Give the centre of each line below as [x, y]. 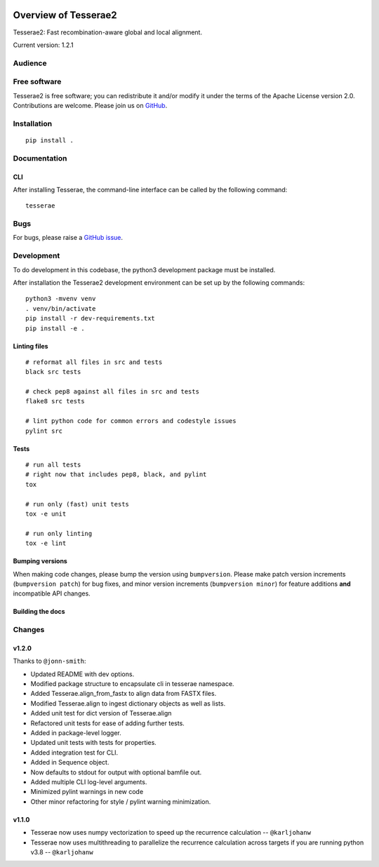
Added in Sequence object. [70, 762]
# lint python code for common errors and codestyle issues [131, 421]
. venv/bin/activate [61, 308]
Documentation [40, 158]
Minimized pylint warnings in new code [87, 792]
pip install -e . [55, 328]
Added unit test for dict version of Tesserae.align [101, 713]
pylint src [44, 431]
